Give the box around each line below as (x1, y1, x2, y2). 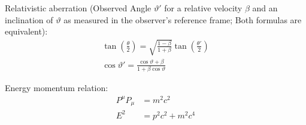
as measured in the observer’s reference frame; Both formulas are (63, 13, 302, 26)
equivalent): (5, 25, 48, 37)
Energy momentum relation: (5, 82, 108, 94)
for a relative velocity (164, 2, 243, 14)
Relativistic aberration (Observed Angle (5, 2, 152, 14)
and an (252, 2, 278, 14)
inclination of (5, 13, 53, 26)
